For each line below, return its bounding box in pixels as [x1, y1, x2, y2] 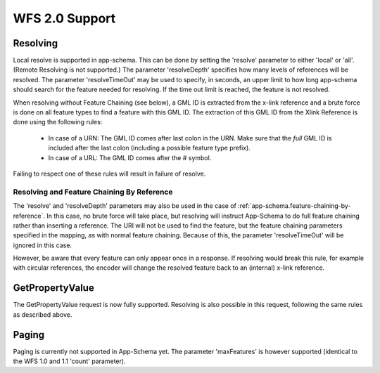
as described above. [13, 310, 72, 319]
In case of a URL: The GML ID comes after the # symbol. [48, 153, 212, 162]
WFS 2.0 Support [13, 11, 116, 26]
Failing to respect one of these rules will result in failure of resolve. [13, 169, 206, 178]
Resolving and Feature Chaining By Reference [13, 187, 173, 197]
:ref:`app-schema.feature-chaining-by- [238, 202, 351, 210]
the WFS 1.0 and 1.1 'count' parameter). [13, 357, 126, 365]
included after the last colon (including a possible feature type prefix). [48, 144, 251, 152]
